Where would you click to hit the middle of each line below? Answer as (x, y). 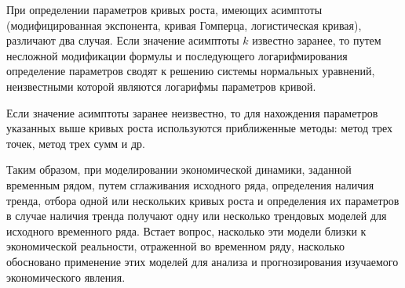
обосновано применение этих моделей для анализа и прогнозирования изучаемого (202, 261)
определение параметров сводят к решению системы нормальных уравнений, (191, 71)
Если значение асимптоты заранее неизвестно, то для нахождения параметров (192, 112)
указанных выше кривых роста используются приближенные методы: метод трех (200, 128)
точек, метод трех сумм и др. (76, 143)
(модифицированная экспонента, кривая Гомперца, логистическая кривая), (184, 25)
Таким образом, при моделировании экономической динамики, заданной (179, 169)
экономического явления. (66, 277)
